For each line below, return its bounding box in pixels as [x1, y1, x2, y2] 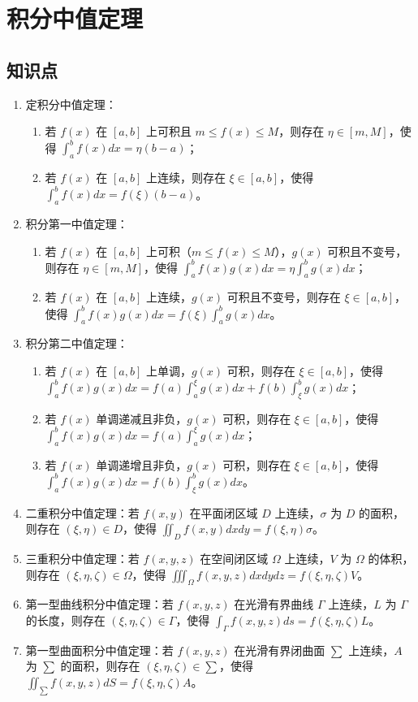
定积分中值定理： [25, 95, 117, 112]
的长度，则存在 [25, 611, 106, 628]
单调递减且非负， [96, 409, 187, 427]
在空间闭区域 [200, 549, 269, 566]
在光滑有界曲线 [234, 596, 314, 613]
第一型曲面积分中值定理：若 [25, 641, 174, 658]
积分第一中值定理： [25, 214, 128, 232]
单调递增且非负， [96, 456, 187, 473]
